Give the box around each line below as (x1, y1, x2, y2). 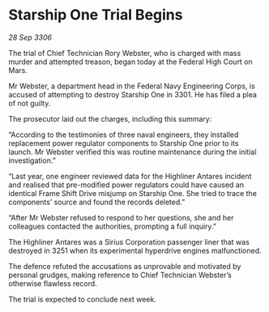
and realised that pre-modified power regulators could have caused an (8, 180, 245, 190)
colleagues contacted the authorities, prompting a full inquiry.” (8, 221, 217, 231)
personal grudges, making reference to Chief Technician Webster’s (8, 270, 233, 280)
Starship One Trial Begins (8, 6, 183, 24)
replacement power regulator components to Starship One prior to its (8, 138, 239, 147)
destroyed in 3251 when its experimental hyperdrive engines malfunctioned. (8, 246, 262, 255)
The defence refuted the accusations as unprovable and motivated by (8, 261, 241, 271)
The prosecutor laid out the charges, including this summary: (8, 113, 212, 123)
